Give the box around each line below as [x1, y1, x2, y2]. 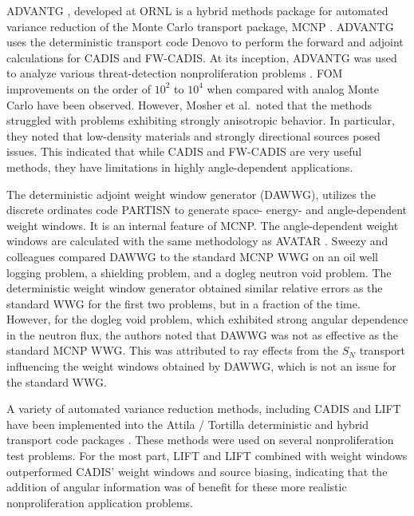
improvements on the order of [6, 80, 152, 97]
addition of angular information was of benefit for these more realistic [6, 478, 347, 495]
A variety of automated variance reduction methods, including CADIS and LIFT [6, 400, 401, 417]
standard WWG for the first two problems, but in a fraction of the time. [6, 295, 361, 312]
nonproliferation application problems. [6, 494, 193, 510]
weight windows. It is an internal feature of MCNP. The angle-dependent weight [6, 216, 399, 233]
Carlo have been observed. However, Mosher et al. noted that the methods [6, 96, 373, 113]
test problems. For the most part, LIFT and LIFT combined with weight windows [6, 447, 408, 464]
